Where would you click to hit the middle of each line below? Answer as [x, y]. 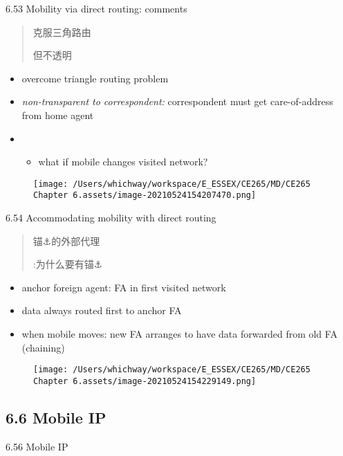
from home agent [58, 115]
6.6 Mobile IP [56, 417]
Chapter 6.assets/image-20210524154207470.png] [145, 195]
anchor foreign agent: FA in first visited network [124, 287]
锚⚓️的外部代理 [66, 240]
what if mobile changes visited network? [123, 162]
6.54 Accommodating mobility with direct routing [111, 218]
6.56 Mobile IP [37, 446]
